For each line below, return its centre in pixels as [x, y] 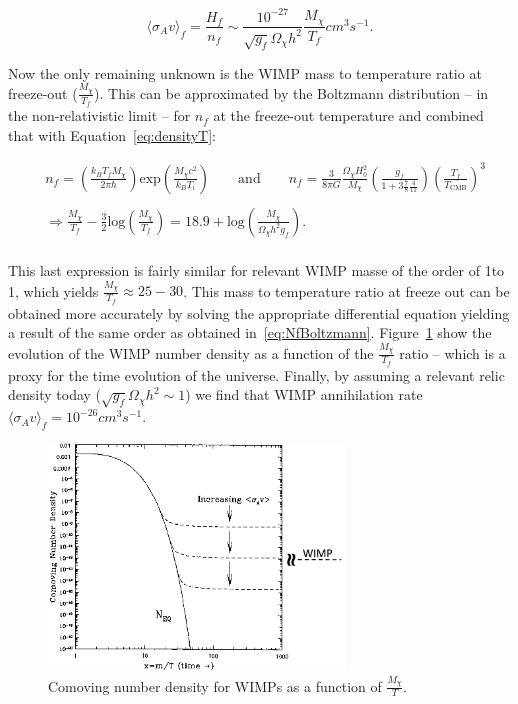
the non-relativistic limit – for [99, 115]
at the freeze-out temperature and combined [348, 115]
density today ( [55, 394]
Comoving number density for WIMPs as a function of [215, 685]
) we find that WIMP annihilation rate [304, 394]
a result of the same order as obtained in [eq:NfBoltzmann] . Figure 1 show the [250, 332]
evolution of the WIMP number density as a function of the [191, 352]
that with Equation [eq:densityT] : [112, 134]
